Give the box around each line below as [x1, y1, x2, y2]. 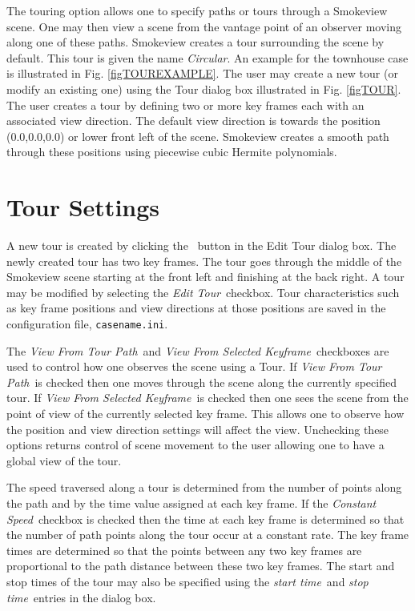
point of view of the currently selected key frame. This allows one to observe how [6, 405, 405, 422]
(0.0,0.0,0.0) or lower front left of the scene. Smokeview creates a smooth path [6, 127, 389, 144]
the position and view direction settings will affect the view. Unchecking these [6, 420, 389, 437]
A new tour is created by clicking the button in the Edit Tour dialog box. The [6, 237, 397, 254]
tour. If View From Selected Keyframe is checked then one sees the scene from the [6, 389, 409, 406]
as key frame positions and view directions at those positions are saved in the [6, 299, 386, 316]
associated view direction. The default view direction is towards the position [6, 112, 381, 129]
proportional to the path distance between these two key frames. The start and [6, 557, 395, 574]
